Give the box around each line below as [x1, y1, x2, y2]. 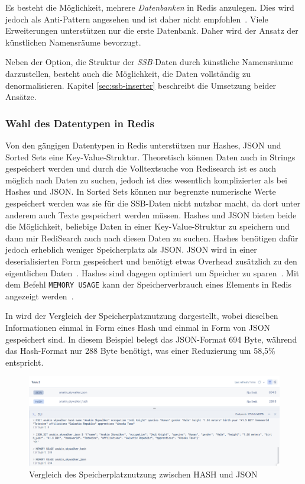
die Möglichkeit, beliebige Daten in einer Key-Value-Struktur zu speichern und [5, 220, 290, 233]
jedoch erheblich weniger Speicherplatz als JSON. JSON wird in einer [5, 243, 257, 256]
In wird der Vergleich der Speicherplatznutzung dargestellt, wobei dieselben [5, 309, 278, 322]
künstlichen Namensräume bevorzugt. [5, 36, 141, 48]
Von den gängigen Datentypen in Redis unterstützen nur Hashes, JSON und [5, 138, 281, 151]
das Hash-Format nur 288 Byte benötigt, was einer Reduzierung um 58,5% [5, 344, 275, 357]
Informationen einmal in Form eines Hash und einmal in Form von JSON [5, 321, 271, 333]
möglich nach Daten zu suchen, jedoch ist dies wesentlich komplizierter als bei [5, 173, 287, 186]
